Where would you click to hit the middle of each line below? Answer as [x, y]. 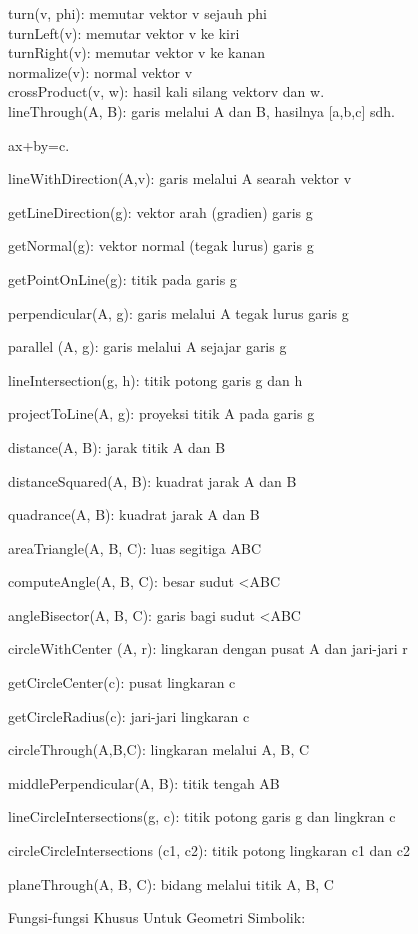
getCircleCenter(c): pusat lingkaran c [122, 682]
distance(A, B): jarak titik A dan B [117, 446]
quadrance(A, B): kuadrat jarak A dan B [134, 514]
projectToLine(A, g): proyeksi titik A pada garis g [161, 413]
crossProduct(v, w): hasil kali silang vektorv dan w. [166, 91]
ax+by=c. [39, 144]
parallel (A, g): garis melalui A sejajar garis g [147, 346]
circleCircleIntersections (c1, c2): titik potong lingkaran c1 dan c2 [209, 850]
